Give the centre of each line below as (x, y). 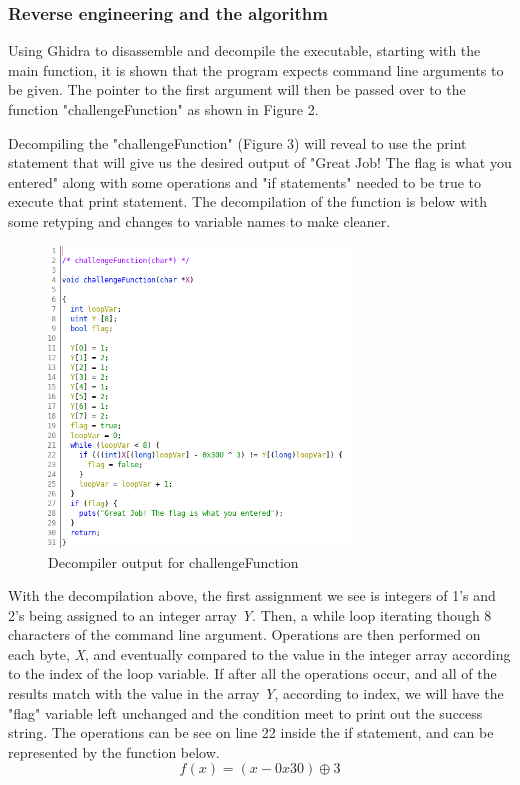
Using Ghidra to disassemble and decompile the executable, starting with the (244, 50)
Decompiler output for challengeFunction (173, 561)
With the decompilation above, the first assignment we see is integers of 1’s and (252, 595)
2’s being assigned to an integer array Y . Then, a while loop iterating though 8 (250, 614)
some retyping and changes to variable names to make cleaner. (199, 220)
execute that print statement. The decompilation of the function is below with (247, 201)
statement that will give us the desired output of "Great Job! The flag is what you (260, 162)
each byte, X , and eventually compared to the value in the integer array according (259, 653)
